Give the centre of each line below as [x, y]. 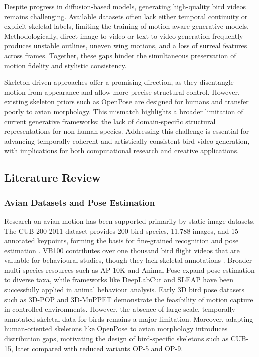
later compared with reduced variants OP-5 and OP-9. [99, 348]
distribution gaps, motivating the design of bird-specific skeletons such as [116, 339]
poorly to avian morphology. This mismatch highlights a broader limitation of [124, 111]
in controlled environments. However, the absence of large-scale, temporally [120, 309]
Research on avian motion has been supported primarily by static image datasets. [130, 221]
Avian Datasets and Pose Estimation [80, 202]
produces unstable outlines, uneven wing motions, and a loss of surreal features [126, 45]
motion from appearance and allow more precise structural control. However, [122, 91]
